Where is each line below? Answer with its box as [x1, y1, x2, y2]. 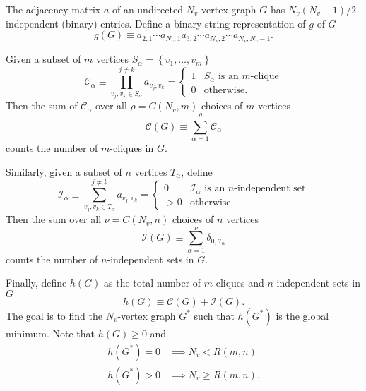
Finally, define [6, 275, 67, 290]
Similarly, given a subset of [6, 164, 122, 179]
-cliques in [110, 140, 154, 155]
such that [194, 308, 235, 323]
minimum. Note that [6, 325, 95, 340]
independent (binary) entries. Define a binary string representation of [6, 16, 306, 30]
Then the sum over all [6, 212, 102, 227]
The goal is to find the [6, 308, 102, 323]
